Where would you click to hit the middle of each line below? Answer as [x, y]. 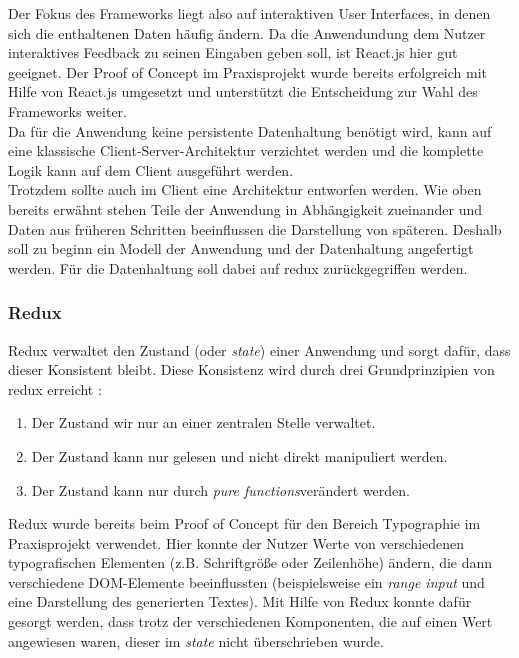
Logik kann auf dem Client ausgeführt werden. [151, 169]
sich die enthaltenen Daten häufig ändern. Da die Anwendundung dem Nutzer [247, 32]
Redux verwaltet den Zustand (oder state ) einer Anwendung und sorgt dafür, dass [259, 349]
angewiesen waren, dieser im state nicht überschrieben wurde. [196, 640]
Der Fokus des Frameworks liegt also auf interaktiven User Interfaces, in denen [249, 13]
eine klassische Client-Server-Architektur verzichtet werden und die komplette [246, 150]
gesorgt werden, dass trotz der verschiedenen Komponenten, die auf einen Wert [250, 621]
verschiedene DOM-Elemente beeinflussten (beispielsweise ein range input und [246, 581]
